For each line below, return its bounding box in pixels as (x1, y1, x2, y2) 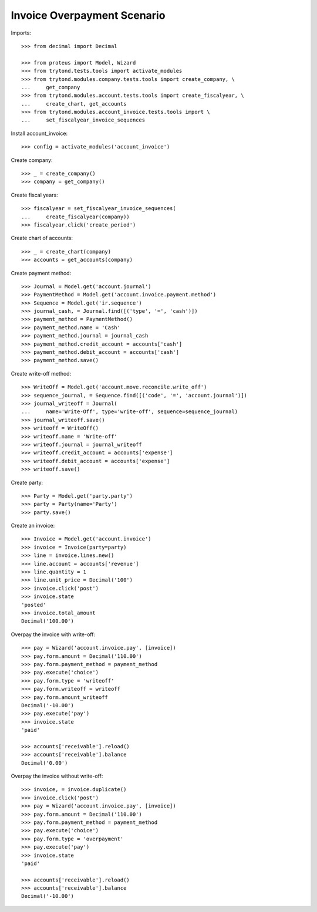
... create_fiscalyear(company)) (21, 213, 130, 220)
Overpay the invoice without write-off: (11, 772, 103, 780)
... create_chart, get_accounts (21, 100, 127, 107)
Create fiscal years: (11, 191, 58, 198)
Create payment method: (11, 269, 72, 276)
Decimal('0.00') (21, 759, 68, 766)
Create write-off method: (11, 370, 72, 377)
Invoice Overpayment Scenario (11, 9, 166, 22)
